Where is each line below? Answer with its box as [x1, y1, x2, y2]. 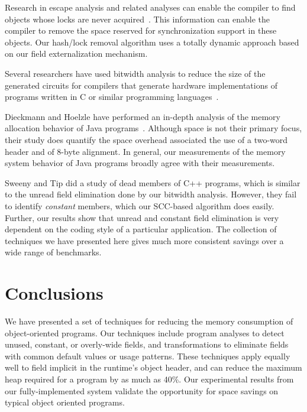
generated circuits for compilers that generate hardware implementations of [5, 79, 277, 91]
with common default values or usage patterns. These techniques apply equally [5, 349, 290, 362]
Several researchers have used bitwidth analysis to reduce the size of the [5, 67, 266, 79]
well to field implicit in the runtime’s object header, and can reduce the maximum [5, 361, 302, 374]
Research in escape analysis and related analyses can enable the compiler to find [5, 1, 296, 13]
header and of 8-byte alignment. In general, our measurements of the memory [5, 145, 286, 157]
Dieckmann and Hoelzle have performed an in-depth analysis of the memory [5, 110, 280, 122]
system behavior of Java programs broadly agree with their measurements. [5, 157, 275, 169]
